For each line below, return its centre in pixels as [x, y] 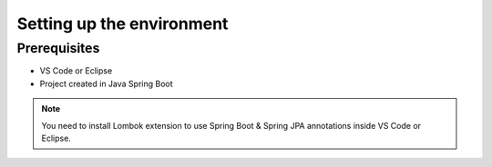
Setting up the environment [123, 24]
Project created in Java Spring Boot [106, 83]
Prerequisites [58, 48]
